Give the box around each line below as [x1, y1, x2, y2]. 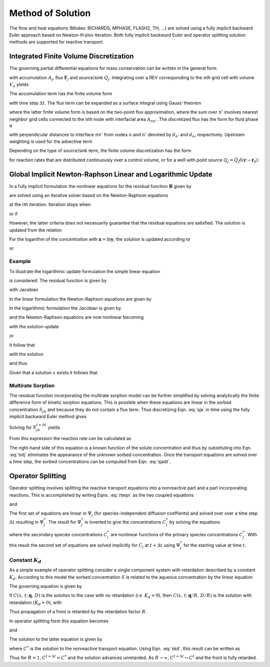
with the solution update [9, 323, 59, 329]
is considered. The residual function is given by [9, 277, 107, 283]
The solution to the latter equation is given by [9, 636, 102, 642]
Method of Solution [9, 8, 91, 19]
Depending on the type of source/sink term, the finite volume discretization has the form [9, 148, 191, 154]
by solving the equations [169, 519, 220, 525]
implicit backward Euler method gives [9, 413, 87, 419]
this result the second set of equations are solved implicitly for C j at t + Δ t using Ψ [9, 542, 180, 549]
